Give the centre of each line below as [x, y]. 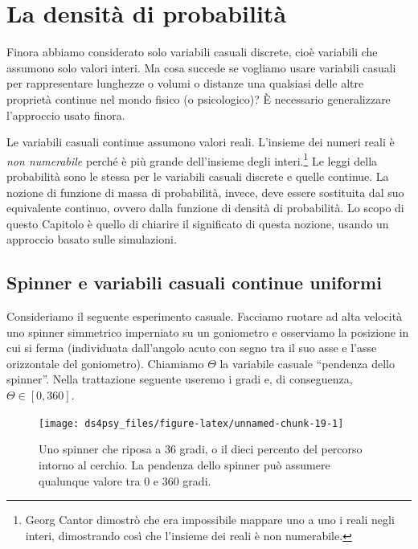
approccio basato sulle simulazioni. [92, 239]
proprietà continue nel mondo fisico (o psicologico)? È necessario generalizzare [199, 98]
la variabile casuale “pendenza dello [307, 363]
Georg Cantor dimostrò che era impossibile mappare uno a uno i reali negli [210, 520]
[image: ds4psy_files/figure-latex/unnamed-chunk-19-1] [191, 423]
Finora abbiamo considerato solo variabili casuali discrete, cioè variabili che [192, 52]
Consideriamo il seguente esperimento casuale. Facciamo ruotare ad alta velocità [205, 316]
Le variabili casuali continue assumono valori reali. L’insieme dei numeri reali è [201, 142]
